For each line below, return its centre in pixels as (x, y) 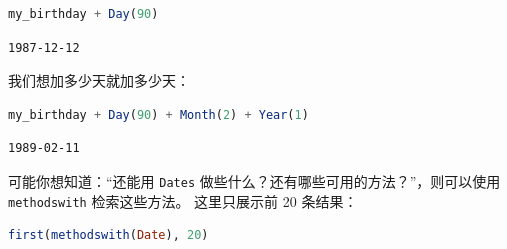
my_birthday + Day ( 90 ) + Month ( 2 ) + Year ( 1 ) (158, 114)
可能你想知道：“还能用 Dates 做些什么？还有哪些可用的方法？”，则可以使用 (254, 180)
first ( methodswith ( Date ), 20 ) (108, 235)
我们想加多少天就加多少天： (99, 80)
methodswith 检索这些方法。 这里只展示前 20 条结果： (183, 200)
